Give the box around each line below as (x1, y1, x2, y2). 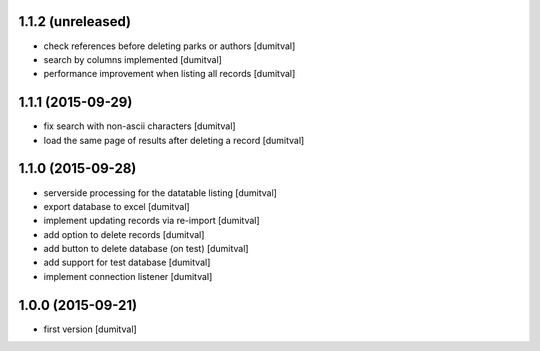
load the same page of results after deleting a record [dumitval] (43, 134, 305, 146)
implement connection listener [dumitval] (43, 270, 213, 282)
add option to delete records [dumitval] (43, 228, 205, 240)
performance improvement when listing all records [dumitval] (43, 68, 296, 80)
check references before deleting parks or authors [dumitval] (43, 40, 296, 52)
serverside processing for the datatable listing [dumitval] (43, 186, 277, 199)
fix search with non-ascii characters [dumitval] (43, 120, 236, 132)
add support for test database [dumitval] (43, 256, 211, 269)
